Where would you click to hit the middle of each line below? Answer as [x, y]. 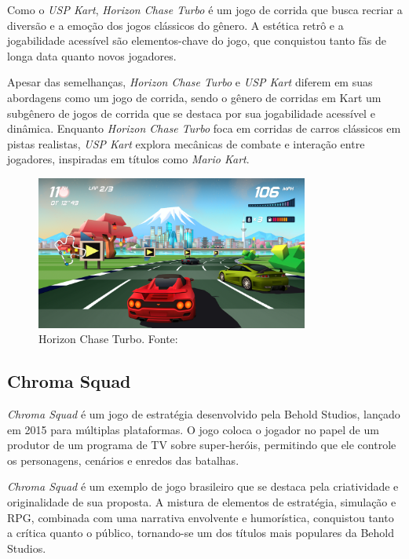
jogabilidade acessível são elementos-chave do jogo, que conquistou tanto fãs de [197, 40]
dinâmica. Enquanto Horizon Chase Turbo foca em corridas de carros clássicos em [204, 128]
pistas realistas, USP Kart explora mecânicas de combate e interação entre [186, 143]
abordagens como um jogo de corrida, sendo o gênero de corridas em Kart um [194, 97]
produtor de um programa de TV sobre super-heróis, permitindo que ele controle [202, 445]
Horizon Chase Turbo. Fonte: [108, 339]
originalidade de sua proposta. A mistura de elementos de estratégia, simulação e [202, 502]
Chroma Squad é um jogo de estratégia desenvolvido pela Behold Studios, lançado [204, 414]
